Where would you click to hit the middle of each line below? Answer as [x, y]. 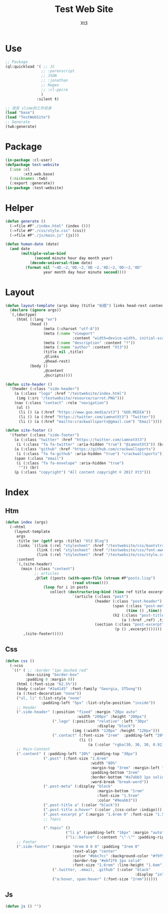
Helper [19, 208]
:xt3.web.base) [39, 174]
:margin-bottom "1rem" [120, 791]
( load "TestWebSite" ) [28, 117]
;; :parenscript [58, 71]
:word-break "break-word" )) [119, 782]
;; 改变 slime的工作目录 [28, 108]
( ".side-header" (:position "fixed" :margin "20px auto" [77, 712]
